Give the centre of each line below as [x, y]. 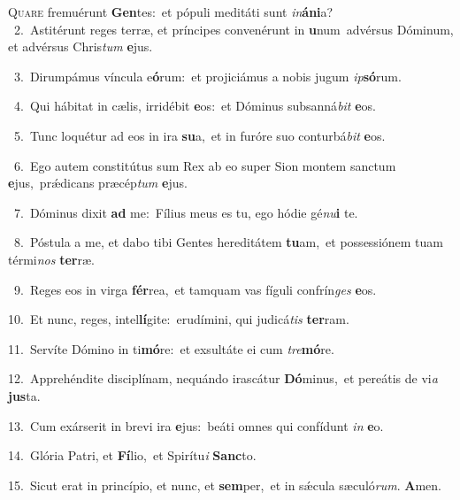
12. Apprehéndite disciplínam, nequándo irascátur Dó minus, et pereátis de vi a [223, 378]
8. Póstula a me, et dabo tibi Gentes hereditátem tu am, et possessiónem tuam [228, 242]
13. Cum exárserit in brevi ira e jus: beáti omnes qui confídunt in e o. [196, 425]
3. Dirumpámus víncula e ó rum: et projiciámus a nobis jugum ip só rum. [207, 76]
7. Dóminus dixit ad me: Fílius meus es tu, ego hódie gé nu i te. [186, 212]
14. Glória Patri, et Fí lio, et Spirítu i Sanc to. [132, 455]
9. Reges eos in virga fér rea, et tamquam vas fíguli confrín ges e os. [195, 289]
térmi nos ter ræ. [51, 259]
